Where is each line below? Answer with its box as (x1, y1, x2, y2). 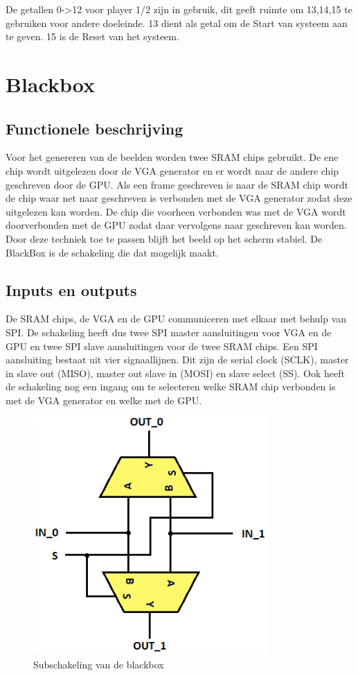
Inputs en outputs (6, 279, 137, 300)
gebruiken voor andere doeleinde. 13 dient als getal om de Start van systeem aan (6, 15, 348, 30)
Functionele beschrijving (6, 117, 184, 139)
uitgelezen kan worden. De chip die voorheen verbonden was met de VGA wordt (6, 204, 346, 218)
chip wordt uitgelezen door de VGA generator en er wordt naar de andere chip (6, 163, 339, 177)
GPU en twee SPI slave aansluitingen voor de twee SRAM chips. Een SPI (6, 338, 318, 353)
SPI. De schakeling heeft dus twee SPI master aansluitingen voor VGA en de (6, 324, 332, 339)
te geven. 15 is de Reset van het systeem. (6, 29, 179, 44)
